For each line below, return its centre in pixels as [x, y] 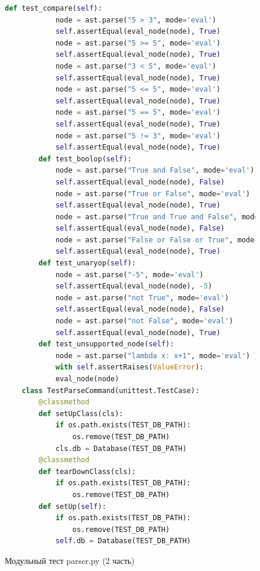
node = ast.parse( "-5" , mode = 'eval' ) [129, 275]
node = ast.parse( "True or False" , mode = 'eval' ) [153, 194]
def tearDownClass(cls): [87, 471]
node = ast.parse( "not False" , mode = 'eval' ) [144, 321]
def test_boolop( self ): [85, 159]
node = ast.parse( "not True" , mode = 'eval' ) [142, 298]
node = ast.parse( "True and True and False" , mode [157, 217]
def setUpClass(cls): [81, 413]
